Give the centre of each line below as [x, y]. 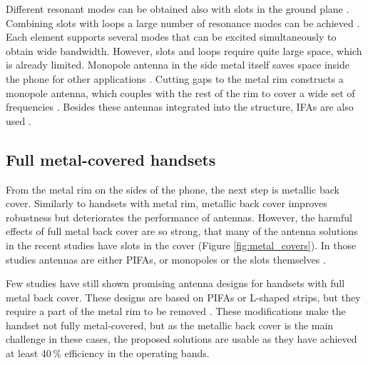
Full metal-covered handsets [111, 159]
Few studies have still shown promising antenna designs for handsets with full [175, 283]
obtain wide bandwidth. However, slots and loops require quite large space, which [184, 50]
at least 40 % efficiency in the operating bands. [108, 353]
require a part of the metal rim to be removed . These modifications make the [176, 311]
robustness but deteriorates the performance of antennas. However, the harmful [179, 217]
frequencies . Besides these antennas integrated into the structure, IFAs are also [180, 107]
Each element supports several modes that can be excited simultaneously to [171, 37]
